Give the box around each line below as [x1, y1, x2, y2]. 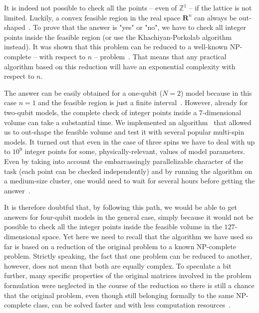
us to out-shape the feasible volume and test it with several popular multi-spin [4, 127, 245, 137]
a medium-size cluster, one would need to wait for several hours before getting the [4, 175, 255, 186]
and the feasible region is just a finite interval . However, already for [38, 97, 248, 108]
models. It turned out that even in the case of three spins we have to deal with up [4, 136, 255, 147]
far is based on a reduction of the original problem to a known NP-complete [4, 241, 237, 251]
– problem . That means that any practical [94, 51, 227, 61]
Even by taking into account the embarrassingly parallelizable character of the [4, 156, 244, 166]
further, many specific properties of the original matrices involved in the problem [4, 270, 252, 281]
